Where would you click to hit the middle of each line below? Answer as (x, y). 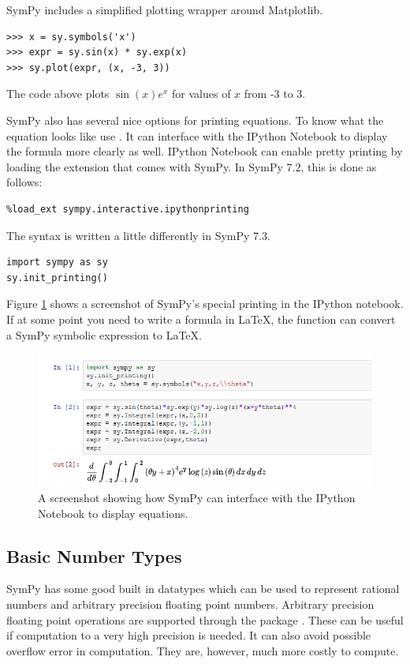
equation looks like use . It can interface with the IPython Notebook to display (197, 135)
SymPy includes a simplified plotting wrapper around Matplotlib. (165, 9)
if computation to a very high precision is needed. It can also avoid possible (189, 635)
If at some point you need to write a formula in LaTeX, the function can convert (201, 319)
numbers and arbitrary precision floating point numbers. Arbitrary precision (190, 604)
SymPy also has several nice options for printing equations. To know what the (195, 120)
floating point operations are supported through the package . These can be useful (205, 619)
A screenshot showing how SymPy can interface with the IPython (197, 498)
